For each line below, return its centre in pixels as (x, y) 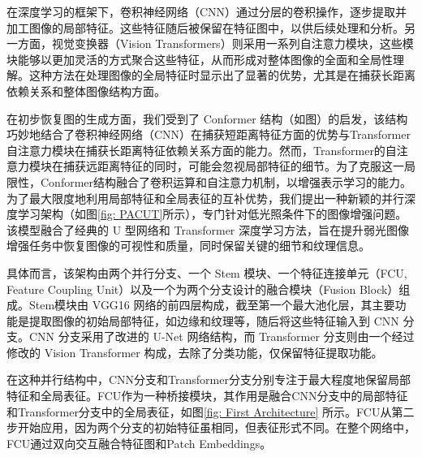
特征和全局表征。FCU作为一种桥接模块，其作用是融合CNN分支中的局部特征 (207, 396)
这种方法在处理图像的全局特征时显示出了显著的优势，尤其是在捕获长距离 (222, 75)
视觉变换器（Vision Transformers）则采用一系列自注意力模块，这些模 (233, 43)
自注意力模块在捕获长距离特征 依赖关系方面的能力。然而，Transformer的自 (202, 150)
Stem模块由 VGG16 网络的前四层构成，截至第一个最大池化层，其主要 (212, 305)
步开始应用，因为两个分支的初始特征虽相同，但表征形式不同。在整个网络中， (211, 427)
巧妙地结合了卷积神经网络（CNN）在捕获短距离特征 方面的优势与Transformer (209, 134)
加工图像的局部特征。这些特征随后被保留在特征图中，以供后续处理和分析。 (205, 27)
